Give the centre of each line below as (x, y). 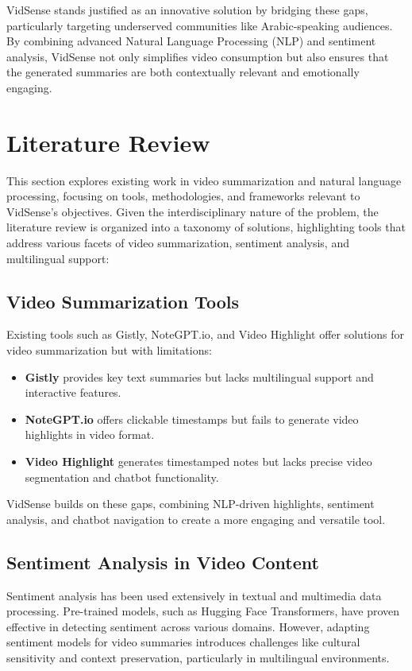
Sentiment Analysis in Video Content (163, 562)
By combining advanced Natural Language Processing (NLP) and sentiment (191, 41)
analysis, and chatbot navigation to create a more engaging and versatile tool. (196, 519)
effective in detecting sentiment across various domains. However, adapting (188, 626)
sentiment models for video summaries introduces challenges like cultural (183, 642)
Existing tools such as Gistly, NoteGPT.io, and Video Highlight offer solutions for (205, 334)
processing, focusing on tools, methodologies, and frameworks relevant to (183, 196)
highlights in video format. (90, 434)
